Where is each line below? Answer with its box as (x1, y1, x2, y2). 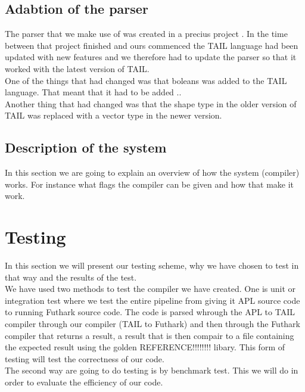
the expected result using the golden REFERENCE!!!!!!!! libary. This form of (5, 341, 285, 353)
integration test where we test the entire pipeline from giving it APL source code (5, 294, 300, 306)
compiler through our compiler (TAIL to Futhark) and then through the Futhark (5, 318, 301, 330)
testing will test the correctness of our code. (5, 352, 164, 365)
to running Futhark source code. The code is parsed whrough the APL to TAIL (5, 306, 295, 318)
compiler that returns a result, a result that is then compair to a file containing (5, 329, 294, 341)
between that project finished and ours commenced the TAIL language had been (5, 39, 298, 51)
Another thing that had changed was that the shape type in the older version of (5, 97, 297, 110)
